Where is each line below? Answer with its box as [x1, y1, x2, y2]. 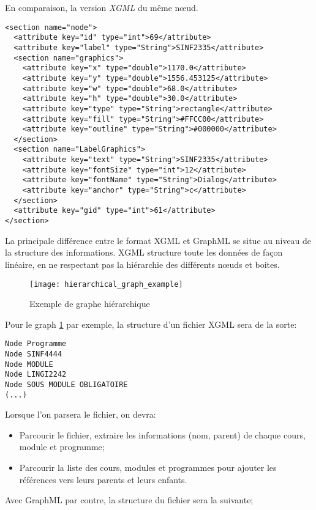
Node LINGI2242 [5, 370, 67, 379]
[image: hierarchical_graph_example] [29, 279, 183, 289]
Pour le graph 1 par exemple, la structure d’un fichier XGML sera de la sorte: [5, 317, 297, 330]
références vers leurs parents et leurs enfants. [19, 473, 187, 486]
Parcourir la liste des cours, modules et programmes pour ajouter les [19, 461, 277, 474]
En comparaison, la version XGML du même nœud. [5, 1, 198, 13]
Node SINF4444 [5, 350, 62, 358]
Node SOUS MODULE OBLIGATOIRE [5, 380, 128, 389]
